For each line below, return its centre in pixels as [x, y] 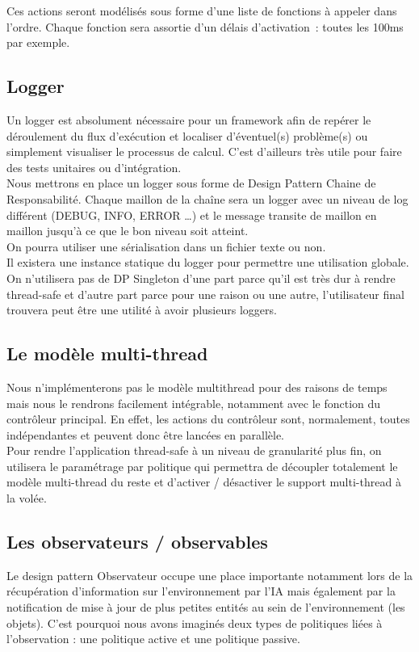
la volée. [27, 498]
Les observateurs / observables [137, 542]
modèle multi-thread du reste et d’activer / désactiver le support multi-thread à [204, 482]
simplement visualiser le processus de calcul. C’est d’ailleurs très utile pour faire [204, 151]
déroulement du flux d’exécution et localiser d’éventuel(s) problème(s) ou [187, 135]
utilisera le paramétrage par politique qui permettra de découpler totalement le [202, 466]
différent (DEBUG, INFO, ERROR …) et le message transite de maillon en [192, 215]
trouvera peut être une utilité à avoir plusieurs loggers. [142, 310]
